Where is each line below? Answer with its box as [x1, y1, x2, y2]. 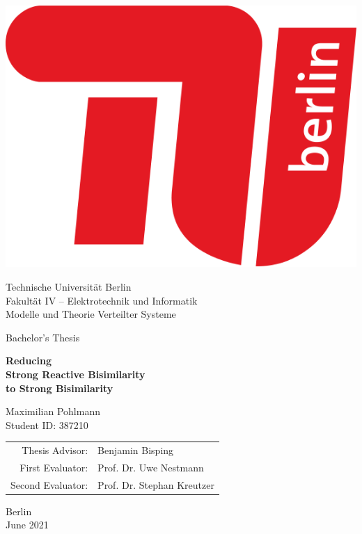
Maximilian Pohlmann [6, 404, 100, 419]
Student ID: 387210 [6, 417, 88, 432]
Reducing [6, 353, 52, 368]
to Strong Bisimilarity [6, 380, 113, 395]
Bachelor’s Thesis [6, 330, 80, 344]
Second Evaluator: [10, 477, 88, 492]
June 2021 [6, 517, 49, 532]
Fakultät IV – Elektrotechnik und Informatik [6, 293, 198, 307]
